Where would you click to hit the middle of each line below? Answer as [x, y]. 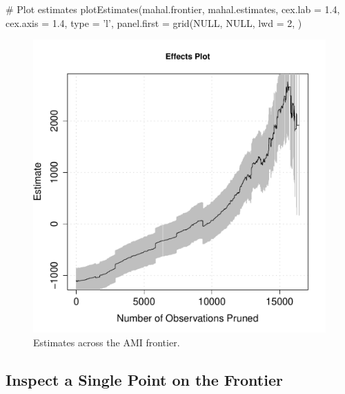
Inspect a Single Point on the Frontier [144, 379]
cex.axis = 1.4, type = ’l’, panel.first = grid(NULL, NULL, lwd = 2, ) [154, 22]
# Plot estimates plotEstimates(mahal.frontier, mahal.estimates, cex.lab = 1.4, [173, 9]
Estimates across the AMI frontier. [107, 342]
